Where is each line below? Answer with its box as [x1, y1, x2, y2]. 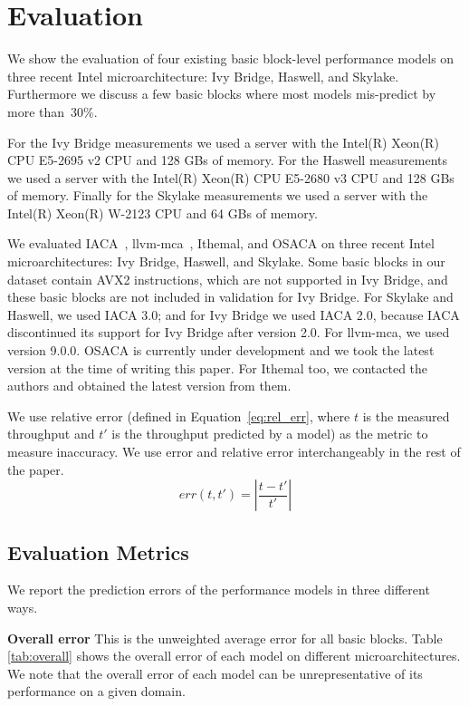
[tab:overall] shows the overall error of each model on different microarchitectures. [7, 646, 461, 665]
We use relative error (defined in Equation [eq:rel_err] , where [7, 406, 350, 425]
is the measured [362, 406, 450, 425]
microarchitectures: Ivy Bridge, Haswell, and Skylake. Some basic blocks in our [7, 252, 445, 271]
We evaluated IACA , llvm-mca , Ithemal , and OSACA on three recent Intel [7, 234, 435, 253]
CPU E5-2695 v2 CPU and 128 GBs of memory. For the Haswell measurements [7, 150, 447, 169]
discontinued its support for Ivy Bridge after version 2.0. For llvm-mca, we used [7, 323, 450, 342]
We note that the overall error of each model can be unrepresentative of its [7, 663, 423, 682]
